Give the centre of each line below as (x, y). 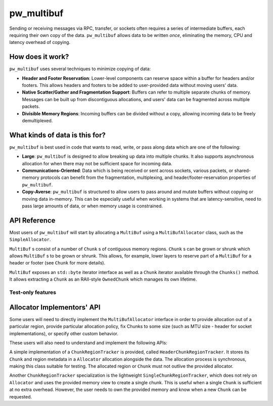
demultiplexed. (37, 120)
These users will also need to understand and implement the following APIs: (88, 343)
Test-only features (33, 292)
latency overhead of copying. (40, 42)
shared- (243, 171)
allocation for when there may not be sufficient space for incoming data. (97, 163)
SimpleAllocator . (30, 240)
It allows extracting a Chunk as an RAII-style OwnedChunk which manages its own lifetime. (103, 279)
